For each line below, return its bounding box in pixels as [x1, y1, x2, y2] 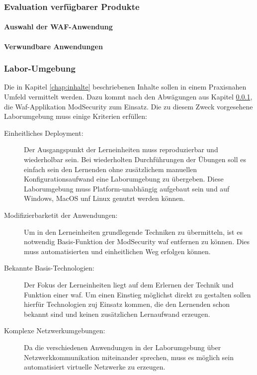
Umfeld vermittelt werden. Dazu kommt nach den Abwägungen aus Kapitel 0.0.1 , [4, 92, 253, 102]
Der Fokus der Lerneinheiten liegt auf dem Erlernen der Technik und [24, 279, 234, 289]
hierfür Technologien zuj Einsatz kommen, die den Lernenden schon [24, 299, 230, 309]
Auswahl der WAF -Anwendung [4, 21, 113, 32]
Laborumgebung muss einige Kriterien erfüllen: [4, 111, 147, 121]
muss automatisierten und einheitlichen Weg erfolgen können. [24, 246, 211, 256]
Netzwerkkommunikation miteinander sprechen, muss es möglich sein [24, 352, 234, 362]
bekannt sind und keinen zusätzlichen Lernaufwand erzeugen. [24, 308, 210, 319]
